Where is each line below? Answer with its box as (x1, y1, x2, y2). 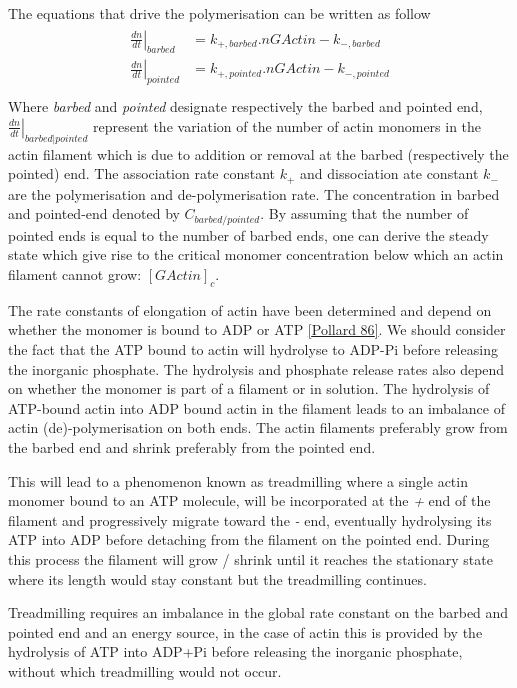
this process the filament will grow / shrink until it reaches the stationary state (8, 548, 493, 569)
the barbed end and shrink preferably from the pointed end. (8, 436, 376, 457)
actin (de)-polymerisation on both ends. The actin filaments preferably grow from (8, 417, 508, 438)
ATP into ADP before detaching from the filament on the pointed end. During (8, 529, 490, 550)
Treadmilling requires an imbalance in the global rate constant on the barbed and (8, 602, 509, 623)
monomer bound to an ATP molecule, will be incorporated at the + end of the (8, 490, 491, 511)
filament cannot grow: (8, 263, 142, 284)
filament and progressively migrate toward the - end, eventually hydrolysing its (8, 509, 492, 530)
